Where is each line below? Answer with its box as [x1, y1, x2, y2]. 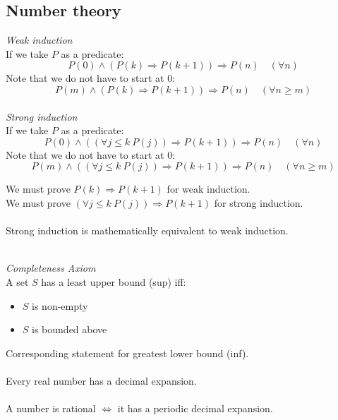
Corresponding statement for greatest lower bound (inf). [6, 345, 249, 360]
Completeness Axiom [6, 260, 96, 275]
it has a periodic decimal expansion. [117, 401, 273, 416]
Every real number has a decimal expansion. [6, 373, 197, 388]
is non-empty [32, 298, 88, 313]
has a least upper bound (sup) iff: [41, 274, 186, 289]
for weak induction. [167, 181, 251, 196]
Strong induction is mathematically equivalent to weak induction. [6, 223, 289, 238]
